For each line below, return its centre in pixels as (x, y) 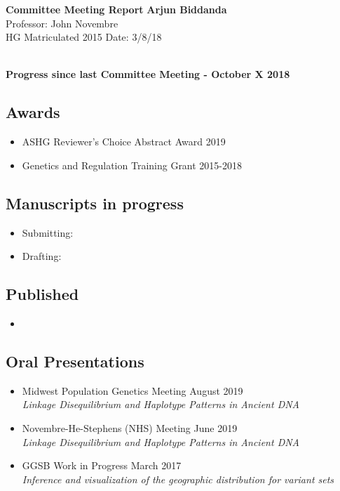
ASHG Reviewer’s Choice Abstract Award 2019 (124, 142)
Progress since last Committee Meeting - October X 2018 (148, 74)
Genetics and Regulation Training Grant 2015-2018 (132, 165)
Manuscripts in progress (95, 203)
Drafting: (42, 256)
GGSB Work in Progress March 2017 (102, 465)
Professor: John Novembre (62, 23)
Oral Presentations (75, 361)
